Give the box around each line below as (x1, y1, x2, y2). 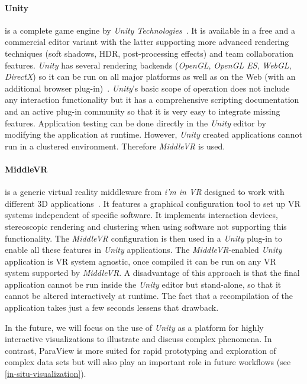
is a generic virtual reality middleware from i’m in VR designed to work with (5, 186, 285, 198)
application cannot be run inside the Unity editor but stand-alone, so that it (5, 278, 282, 290)
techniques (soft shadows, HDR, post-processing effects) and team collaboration (5, 47, 293, 59)
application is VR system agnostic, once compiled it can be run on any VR (5, 255, 276, 267)
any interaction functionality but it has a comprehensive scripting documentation (5, 93, 299, 106)
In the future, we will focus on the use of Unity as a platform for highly (5, 321, 264, 333)
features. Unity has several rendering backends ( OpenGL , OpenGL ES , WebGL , (5, 58, 292, 71)
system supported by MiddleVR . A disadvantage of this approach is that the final (5, 266, 300, 279)
